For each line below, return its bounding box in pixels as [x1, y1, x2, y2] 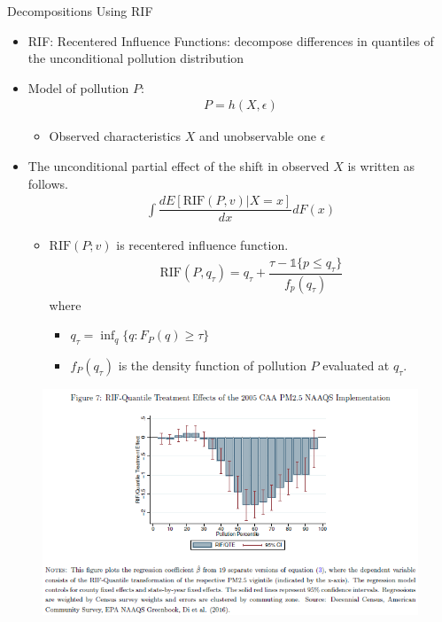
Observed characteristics [49, 127, 182, 145]
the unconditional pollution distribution [27, 49, 244, 67]
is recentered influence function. [116, 236, 289, 254]
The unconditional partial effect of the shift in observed [27, 157, 330, 175]
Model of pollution [27, 78, 129, 97]
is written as [347, 157, 415, 175]
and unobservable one [199, 127, 316, 145]
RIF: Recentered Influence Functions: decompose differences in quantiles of [27, 31, 434, 50]
